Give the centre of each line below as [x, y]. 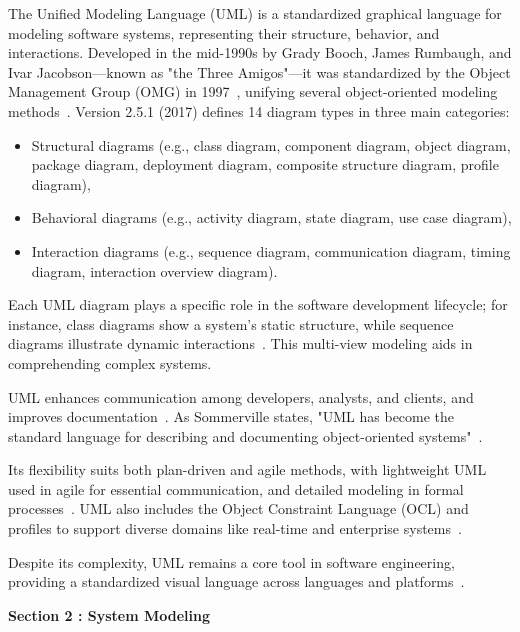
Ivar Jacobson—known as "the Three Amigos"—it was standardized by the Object [259, 71]
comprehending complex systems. [110, 362]
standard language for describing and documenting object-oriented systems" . [245, 435]
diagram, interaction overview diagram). [154, 270]
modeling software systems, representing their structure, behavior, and [224, 32]
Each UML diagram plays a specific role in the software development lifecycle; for [258, 304]
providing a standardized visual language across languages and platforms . [236, 581]
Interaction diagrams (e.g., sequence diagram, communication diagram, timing [271, 250]
